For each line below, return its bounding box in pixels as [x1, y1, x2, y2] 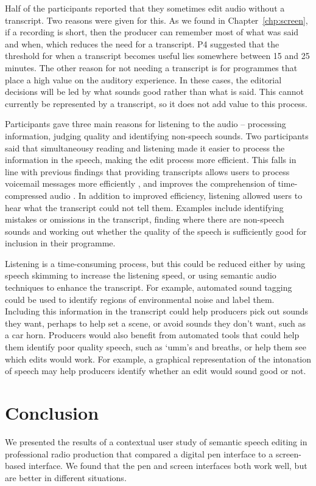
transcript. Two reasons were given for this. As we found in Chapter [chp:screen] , [5, 13, 308, 26]
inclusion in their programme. [5, 237, 116, 249]
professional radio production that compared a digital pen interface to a [5, 447, 273, 460]
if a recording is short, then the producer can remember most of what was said [5, 26, 299, 38]
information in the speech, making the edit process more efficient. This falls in [5, 153, 297, 166]
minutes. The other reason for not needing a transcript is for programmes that [5, 61, 298, 74]
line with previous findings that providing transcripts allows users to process [5, 165, 290, 178]
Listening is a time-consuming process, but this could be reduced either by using [5, 257, 306, 269]
